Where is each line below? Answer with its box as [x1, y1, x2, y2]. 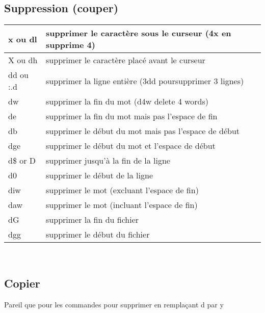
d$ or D [8, 154, 36, 167]
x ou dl [8, 33, 37, 45]
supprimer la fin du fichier [46, 214, 139, 226]
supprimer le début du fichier [46, 228, 150, 241]
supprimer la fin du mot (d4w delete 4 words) [46, 95, 209, 108]
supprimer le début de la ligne [46, 169, 153, 181]
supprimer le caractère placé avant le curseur [46, 54, 205, 66]
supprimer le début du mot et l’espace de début [46, 140, 216, 152]
